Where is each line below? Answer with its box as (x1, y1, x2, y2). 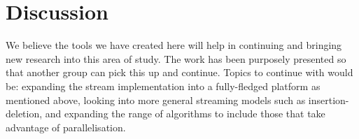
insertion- (308, 92, 349, 107)
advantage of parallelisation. (6, 119, 126, 134)
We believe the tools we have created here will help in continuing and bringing (6, 38, 342, 52)
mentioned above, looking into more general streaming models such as (6, 92, 306, 107)
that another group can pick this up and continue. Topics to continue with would (6, 65, 353, 80)
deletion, (6, 106, 43, 121)
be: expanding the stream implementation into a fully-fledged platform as (6, 78, 321, 93)
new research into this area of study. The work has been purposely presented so (6, 51, 346, 66)
